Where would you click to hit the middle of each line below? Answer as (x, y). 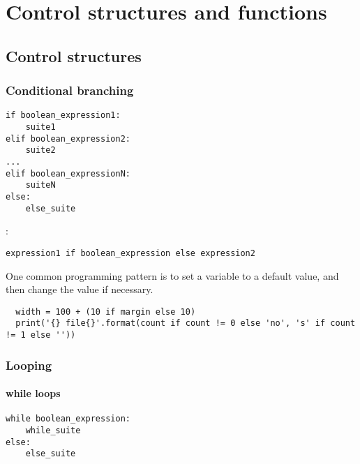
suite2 (40, 150)
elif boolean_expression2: (68, 139)
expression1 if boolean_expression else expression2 (130, 253)
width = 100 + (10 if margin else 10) (106, 312)
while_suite (53, 430)
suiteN (40, 185)
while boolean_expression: (68, 419)
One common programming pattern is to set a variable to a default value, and (172, 275)
